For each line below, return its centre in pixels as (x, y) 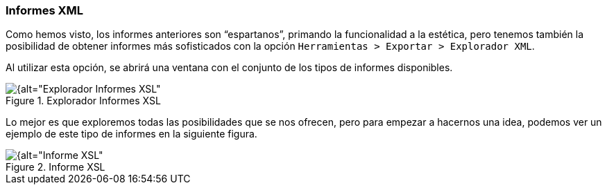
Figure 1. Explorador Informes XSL (83, 101)
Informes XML (45, 10)
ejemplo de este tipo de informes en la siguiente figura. (131, 134)
